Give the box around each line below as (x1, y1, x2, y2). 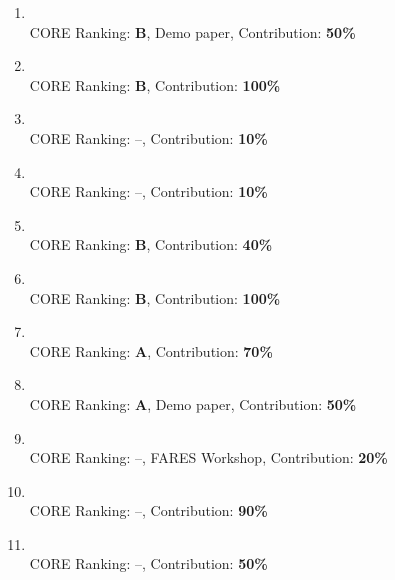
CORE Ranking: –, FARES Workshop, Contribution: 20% (29, 447, 388, 468)
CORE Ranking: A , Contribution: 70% (29, 340, 273, 361)
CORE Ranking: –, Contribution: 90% (29, 500, 268, 521)
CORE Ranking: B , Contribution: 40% (29, 234, 273, 255)
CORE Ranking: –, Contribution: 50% (29, 553, 268, 574)
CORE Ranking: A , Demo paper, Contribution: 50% (29, 393, 357, 414)
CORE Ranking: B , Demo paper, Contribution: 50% (29, 21, 356, 42)
